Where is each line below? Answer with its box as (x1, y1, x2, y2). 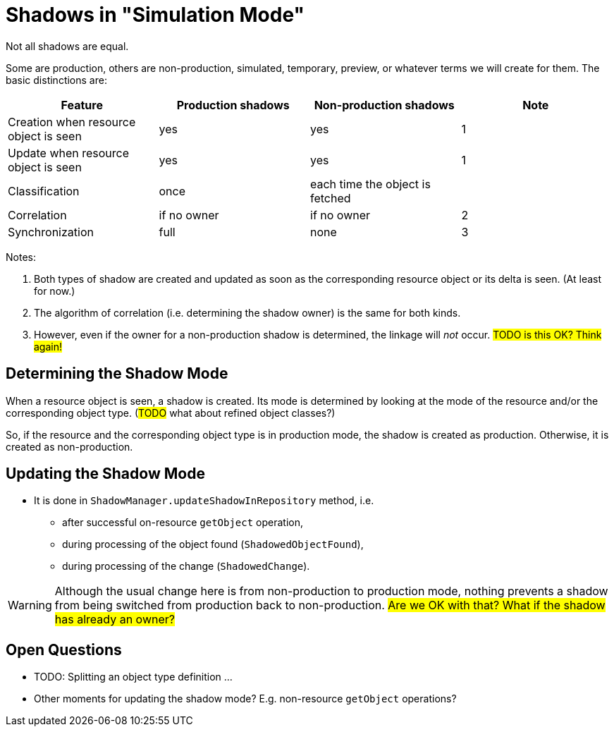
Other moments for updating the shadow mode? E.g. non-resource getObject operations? (34, 693, 457, 705)
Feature (61, 97, 103, 112)
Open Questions (6, 640, 122, 659)
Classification (8, 183, 80, 198)
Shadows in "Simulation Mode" (6, 3, 305, 27)
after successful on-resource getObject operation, (62, 516, 304, 529)
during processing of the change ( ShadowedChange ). (62, 560, 310, 573)
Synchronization (8, 224, 94, 239)
